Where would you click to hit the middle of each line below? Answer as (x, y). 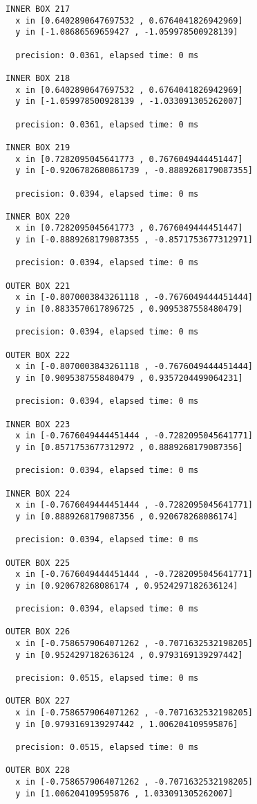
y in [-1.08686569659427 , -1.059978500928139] (127, 32)
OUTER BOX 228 (38, 770)
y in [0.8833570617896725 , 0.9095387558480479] (129, 309)
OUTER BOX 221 (38, 286)
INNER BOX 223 (38, 424)
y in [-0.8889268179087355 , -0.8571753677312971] (134, 240)
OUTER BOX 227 (38, 701)
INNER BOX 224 (38, 493)
